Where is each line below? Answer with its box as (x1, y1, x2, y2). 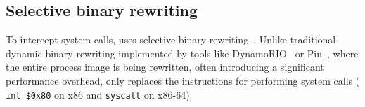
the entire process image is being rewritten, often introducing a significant (6, 59, 324, 74)
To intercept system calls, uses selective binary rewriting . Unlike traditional (6, 32, 336, 47)
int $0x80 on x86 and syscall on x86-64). (6, 87, 193, 101)
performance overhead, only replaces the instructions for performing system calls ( (6, 73, 360, 87)
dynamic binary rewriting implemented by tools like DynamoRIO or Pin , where (6, 45, 359, 60)
